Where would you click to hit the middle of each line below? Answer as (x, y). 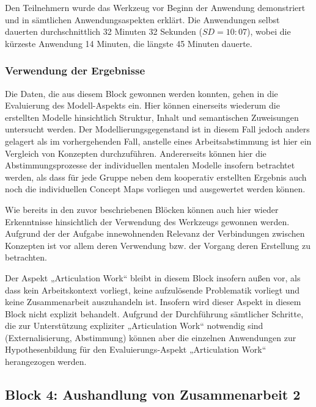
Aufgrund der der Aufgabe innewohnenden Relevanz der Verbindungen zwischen (155, 233)
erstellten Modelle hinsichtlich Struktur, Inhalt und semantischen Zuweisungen (152, 117)
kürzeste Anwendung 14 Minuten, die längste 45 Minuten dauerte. (129, 43)
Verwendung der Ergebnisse (75, 70)
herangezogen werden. (46, 362)
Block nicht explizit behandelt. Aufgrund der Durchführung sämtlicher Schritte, (154, 313)
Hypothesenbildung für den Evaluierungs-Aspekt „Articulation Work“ (136, 349)
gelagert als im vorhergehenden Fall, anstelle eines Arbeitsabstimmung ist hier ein (158, 141)
